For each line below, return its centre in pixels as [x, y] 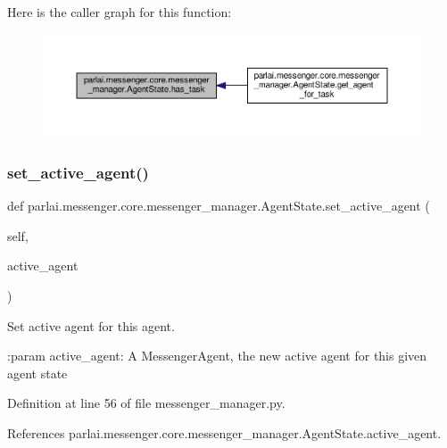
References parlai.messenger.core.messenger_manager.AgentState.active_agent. [224, 433]
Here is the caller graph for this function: [120, 12]
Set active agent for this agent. [91, 325]
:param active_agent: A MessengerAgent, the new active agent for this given [217, 356]
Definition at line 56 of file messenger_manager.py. [146, 403]
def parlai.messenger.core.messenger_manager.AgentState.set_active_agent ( [219, 206]
